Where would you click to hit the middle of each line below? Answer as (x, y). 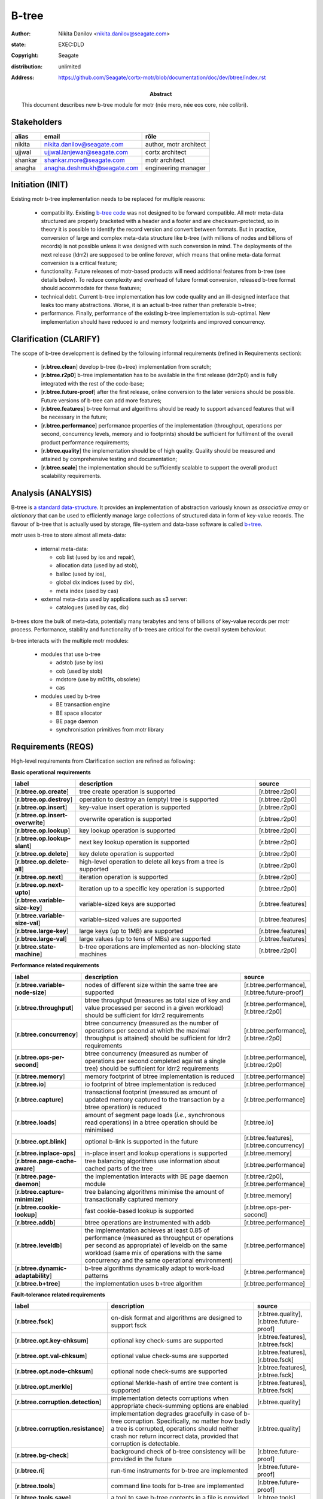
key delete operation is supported (127, 854)
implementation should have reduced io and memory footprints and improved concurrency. (153, 321)
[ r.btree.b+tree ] (37, 1283)
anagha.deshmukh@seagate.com (91, 168)
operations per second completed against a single (155, 1061)
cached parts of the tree (119, 1168)
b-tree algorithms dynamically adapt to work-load (154, 1268)
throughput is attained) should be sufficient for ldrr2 (158, 1038)
